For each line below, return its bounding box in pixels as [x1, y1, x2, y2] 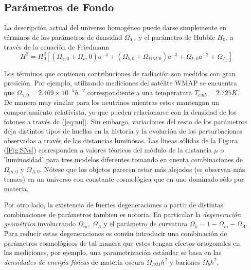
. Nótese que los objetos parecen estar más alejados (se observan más [39, 164, 245, 174]
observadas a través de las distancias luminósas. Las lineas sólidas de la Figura [4, 135, 238, 145]
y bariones [169, 256, 200, 267]
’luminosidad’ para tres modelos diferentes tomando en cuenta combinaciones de [4, 154, 243, 165]
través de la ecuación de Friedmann [4, 42, 109, 52]
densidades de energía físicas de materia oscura [4, 256, 144, 267]
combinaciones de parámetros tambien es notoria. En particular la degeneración [4, 209, 241, 219]
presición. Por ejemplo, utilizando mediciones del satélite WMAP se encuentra [4, 78, 237, 88]
